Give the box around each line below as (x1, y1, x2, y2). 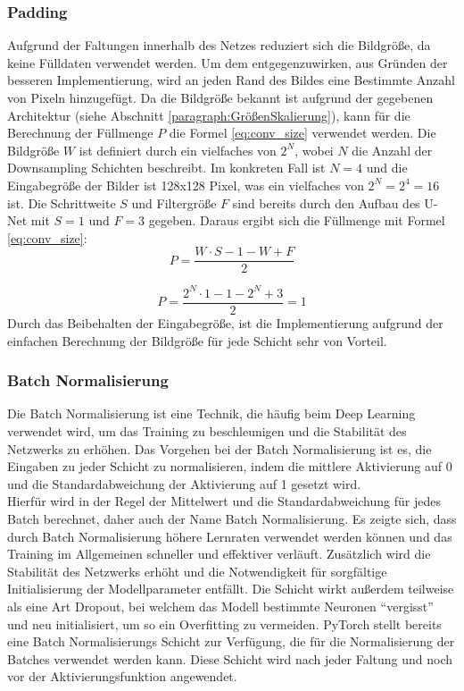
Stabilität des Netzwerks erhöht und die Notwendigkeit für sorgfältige (7, 561, 387, 580)
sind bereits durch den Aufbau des (232, 193, 420, 212)
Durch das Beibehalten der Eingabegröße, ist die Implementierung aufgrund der (7, 313, 443, 332)
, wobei (294, 140, 334, 159)
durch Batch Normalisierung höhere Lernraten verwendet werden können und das (7, 527, 452, 545)
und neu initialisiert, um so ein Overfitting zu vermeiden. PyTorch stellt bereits (7, 614, 442, 633)
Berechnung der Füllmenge (7, 123, 153, 142)
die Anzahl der (352, 140, 433, 159)
